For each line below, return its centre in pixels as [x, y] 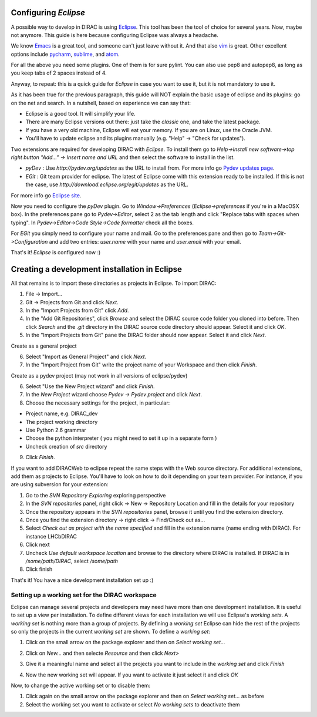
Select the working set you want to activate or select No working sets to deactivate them [133, 704]
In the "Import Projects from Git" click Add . [77, 310]
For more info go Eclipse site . [46, 195]
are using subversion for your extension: [60, 484]
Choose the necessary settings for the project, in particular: [98, 403]
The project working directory [62, 422]
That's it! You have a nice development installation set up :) [82, 580]
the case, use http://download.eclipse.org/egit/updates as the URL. [107, 184]
